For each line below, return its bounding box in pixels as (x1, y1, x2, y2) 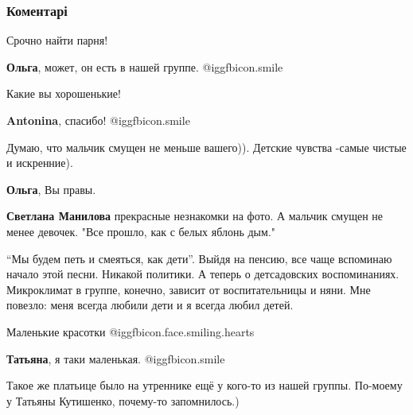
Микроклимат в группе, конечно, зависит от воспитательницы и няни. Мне (6, 281, 371, 297)
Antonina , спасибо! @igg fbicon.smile (6, 112, 190, 128)
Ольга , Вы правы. (6, 180, 96, 197)
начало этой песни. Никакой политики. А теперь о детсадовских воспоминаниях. (6, 266, 399, 282)
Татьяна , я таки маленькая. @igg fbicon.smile (6, 350, 225, 367)
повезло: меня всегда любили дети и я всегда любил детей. (6, 297, 294, 313)
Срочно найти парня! (6, 32, 108, 48)
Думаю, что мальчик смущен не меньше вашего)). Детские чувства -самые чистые (6, 138, 407, 155)
